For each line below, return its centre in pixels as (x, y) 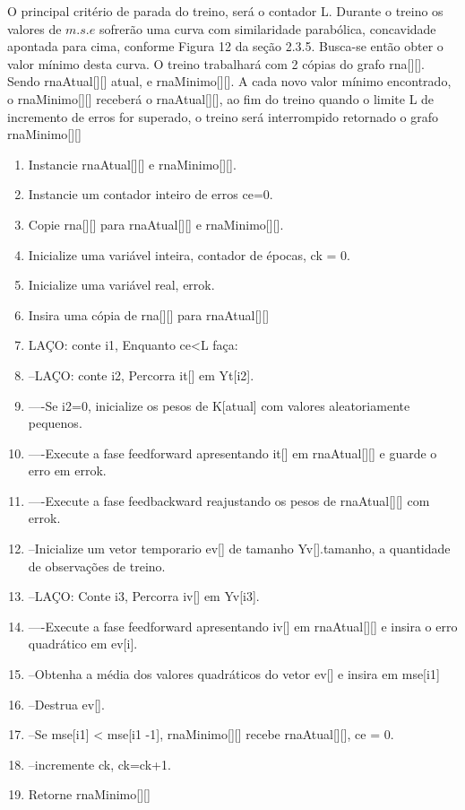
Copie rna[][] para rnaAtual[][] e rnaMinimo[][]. (156, 224)
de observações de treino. (97, 566)
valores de (34, 28)
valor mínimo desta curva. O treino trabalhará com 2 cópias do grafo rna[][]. (216, 63)
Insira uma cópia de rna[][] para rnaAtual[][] (149, 314)
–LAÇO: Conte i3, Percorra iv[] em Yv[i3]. (144, 596)
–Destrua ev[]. (66, 704)
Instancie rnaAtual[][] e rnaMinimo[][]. (132, 164)
